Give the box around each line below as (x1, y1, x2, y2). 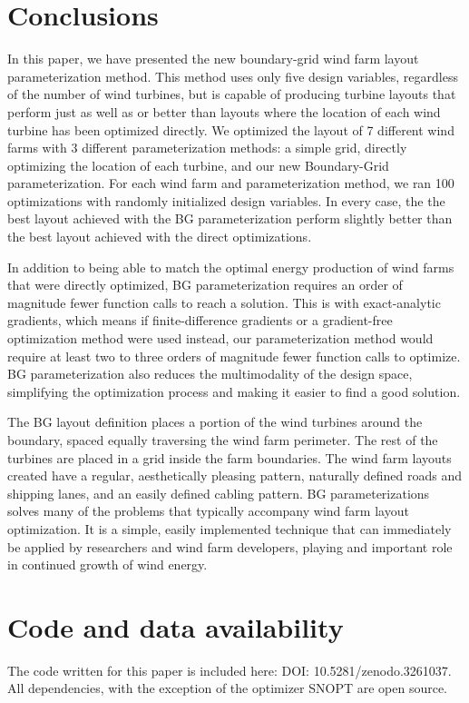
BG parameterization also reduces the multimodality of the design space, (7, 364, 413, 383)
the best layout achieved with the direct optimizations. (7, 227, 312, 246)
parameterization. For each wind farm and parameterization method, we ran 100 (7, 173, 454, 193)
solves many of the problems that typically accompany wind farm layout (7, 501, 409, 520)
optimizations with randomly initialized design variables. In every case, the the (7, 191, 445, 210)
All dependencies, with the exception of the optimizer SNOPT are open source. (7, 678, 448, 698)
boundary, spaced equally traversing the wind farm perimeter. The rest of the (7, 431, 438, 449)
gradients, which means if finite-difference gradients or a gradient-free (7, 311, 393, 330)
